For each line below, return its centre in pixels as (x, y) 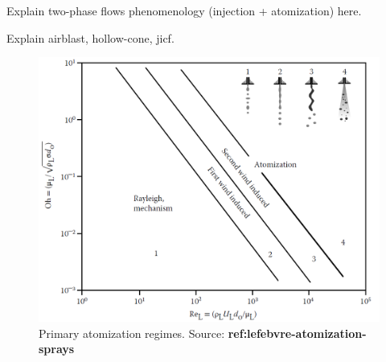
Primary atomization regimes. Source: (132, 333)
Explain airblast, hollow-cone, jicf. (90, 37)
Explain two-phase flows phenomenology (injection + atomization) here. (184, 10)
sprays (57, 349)
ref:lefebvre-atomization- (297, 333)
